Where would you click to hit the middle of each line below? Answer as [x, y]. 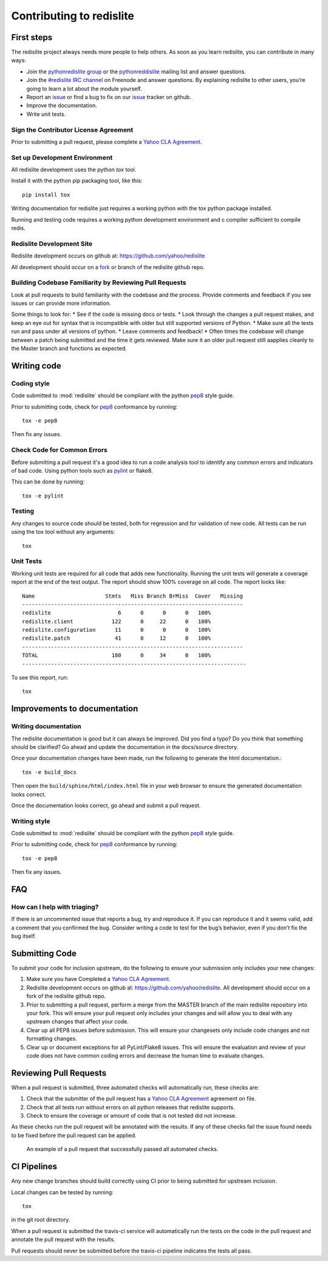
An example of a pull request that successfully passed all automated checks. [122, 1149]
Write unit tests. [46, 114]
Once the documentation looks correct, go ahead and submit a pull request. [106, 805]
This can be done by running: [48, 482]
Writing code [36, 365]
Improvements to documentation [75, 709]
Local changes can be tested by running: [62, 1192]
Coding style [30, 383]
